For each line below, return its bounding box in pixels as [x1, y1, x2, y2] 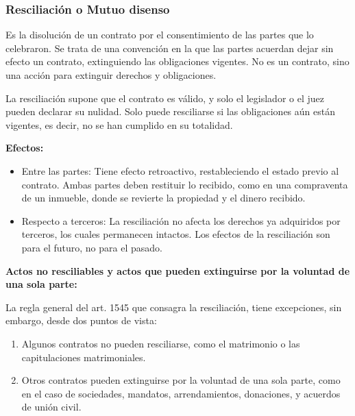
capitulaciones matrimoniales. [21, 350, 146, 364]
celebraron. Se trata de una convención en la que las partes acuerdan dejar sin [5, 40, 334, 55]
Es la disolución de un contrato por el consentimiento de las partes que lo [5, 27, 314, 42]
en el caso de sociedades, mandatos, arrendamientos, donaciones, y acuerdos [21, 386, 341, 400]
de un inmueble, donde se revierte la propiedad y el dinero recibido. [21, 191, 306, 205]
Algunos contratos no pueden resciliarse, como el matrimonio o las [21, 336, 300, 350]
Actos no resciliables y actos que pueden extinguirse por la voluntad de [5, 263, 350, 278]
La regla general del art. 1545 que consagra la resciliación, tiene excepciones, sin [5, 299, 342, 314]
